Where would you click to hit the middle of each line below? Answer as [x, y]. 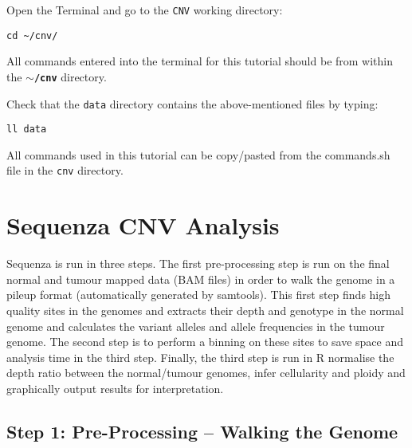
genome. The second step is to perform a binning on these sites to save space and [205, 342]
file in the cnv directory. [65, 170]
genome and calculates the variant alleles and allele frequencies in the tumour [196, 326]
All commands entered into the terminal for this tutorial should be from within [200, 61]
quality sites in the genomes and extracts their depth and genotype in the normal [205, 310]
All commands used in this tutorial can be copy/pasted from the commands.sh [198, 154]
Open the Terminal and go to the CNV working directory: [145, 10]
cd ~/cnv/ [32, 35]
